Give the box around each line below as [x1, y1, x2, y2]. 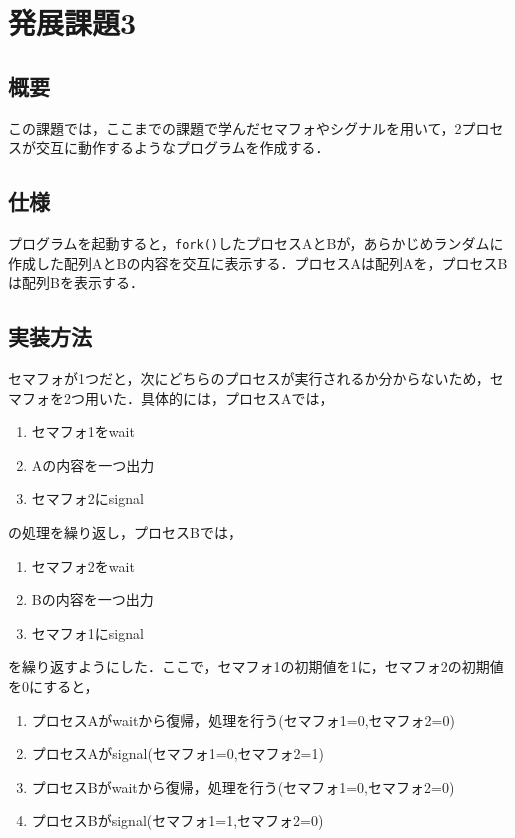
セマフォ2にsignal [31, 488, 144, 509]
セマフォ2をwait [31, 555, 135, 576]
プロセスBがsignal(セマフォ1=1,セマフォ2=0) [31, 810, 324, 831]
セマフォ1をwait [31, 421, 135, 442]
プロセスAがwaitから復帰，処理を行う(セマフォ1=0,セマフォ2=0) [31, 709, 455, 730]
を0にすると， [8, 675, 99, 696]
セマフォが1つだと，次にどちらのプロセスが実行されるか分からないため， [8, 368, 490, 389]
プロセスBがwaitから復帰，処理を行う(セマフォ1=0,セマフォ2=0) [31, 776, 455, 797]
